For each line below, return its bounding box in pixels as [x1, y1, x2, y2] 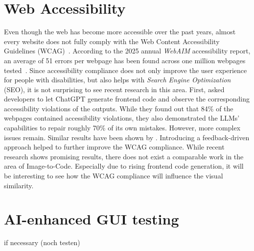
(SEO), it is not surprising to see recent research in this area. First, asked [4, 84, 225, 94]
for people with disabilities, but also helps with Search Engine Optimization [4, 75, 231, 85]
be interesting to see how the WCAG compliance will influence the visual [4, 171, 223, 181]
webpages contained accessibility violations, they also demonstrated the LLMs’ [4, 113, 240, 123]
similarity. [4, 180, 34, 190]
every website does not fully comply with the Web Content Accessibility [4, 36, 220, 46]
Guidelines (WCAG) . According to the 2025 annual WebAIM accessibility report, [4, 46, 251, 56]
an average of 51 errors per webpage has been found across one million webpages [4, 55, 246, 65]
